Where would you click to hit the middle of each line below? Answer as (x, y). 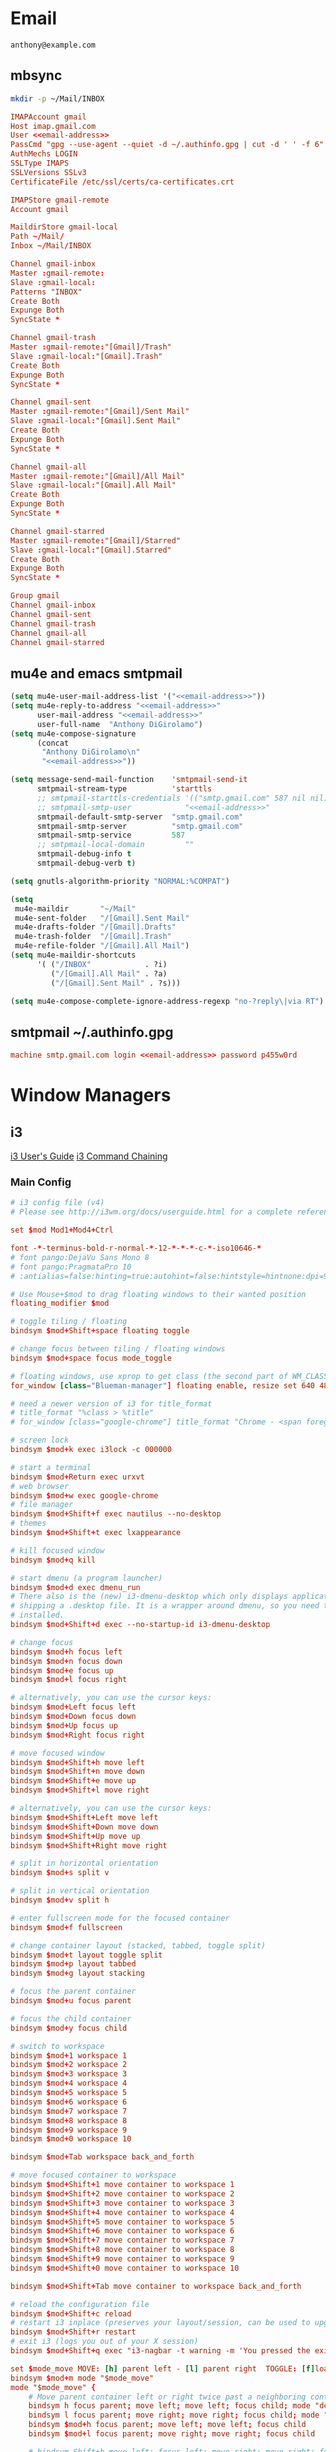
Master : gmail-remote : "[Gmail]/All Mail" (98, 476)
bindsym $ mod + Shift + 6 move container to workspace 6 (122, 2231)
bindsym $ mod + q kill (53, 1560)
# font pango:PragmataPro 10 (71, 1267)
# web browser (40, 1486)
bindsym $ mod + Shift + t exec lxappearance (96, 1533)
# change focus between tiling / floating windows (118, 1349)
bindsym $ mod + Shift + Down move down (84, 1827)
